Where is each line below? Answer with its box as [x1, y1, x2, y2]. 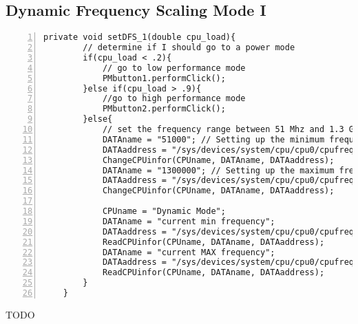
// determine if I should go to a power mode [83, 43, 295, 53]
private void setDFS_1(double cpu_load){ [43, 32, 236, 43]
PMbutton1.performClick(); [102, 73, 226, 83]
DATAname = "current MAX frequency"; [102, 247, 275, 257]
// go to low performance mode [102, 63, 246, 73]
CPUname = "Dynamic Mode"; [102, 206, 226, 217]
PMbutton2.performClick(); [102, 104, 226, 114]
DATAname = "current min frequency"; [102, 216, 275, 226]
